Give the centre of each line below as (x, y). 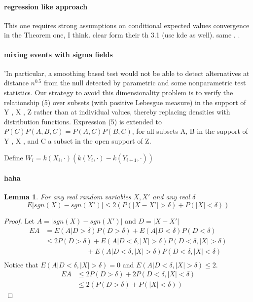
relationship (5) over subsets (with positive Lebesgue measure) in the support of (125, 102)
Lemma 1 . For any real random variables (68, 197)
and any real (171, 197)
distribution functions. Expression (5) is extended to (83, 121)
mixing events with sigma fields (58, 54)
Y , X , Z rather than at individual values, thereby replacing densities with (117, 112)
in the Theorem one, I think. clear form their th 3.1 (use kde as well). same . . (122, 35)
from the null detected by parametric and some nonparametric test (145, 83)
